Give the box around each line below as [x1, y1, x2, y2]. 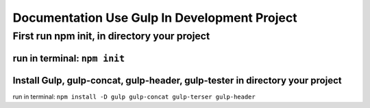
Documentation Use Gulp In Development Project [12, 10, 297, 25]
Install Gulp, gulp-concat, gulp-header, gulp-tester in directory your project [12, 75, 342, 86]
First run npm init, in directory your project [12, 30, 210, 42]
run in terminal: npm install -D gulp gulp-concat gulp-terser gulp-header [12, 92, 256, 101]
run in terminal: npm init [12, 52, 125, 64]
